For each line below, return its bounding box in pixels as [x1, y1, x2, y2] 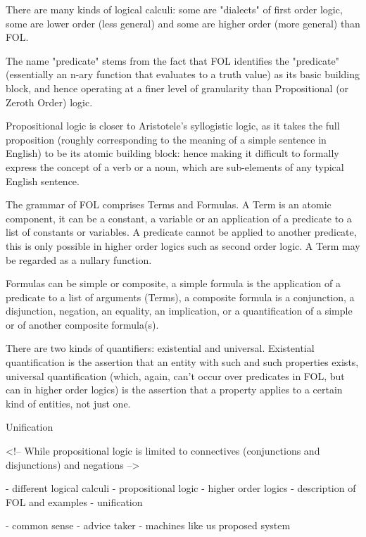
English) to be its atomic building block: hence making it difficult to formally [6, 146, 339, 160]
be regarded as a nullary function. [6, 252, 152, 267]
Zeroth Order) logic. [6, 94, 93, 109]
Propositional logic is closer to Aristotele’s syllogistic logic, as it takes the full [6, 118, 340, 133]
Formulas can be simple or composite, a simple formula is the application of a [6, 276, 341, 291]
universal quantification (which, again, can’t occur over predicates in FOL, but [6, 368, 345, 383]
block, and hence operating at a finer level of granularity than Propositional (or [6, 80, 349, 95]
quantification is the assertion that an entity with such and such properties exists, [6, 355, 359, 369]
